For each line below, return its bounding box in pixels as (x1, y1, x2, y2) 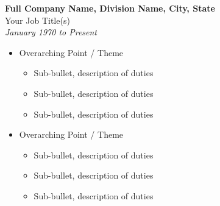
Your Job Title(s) (5, 13, 70, 26)
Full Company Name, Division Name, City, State (5, 2, 215, 14)
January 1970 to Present (5, 26, 98, 38)
